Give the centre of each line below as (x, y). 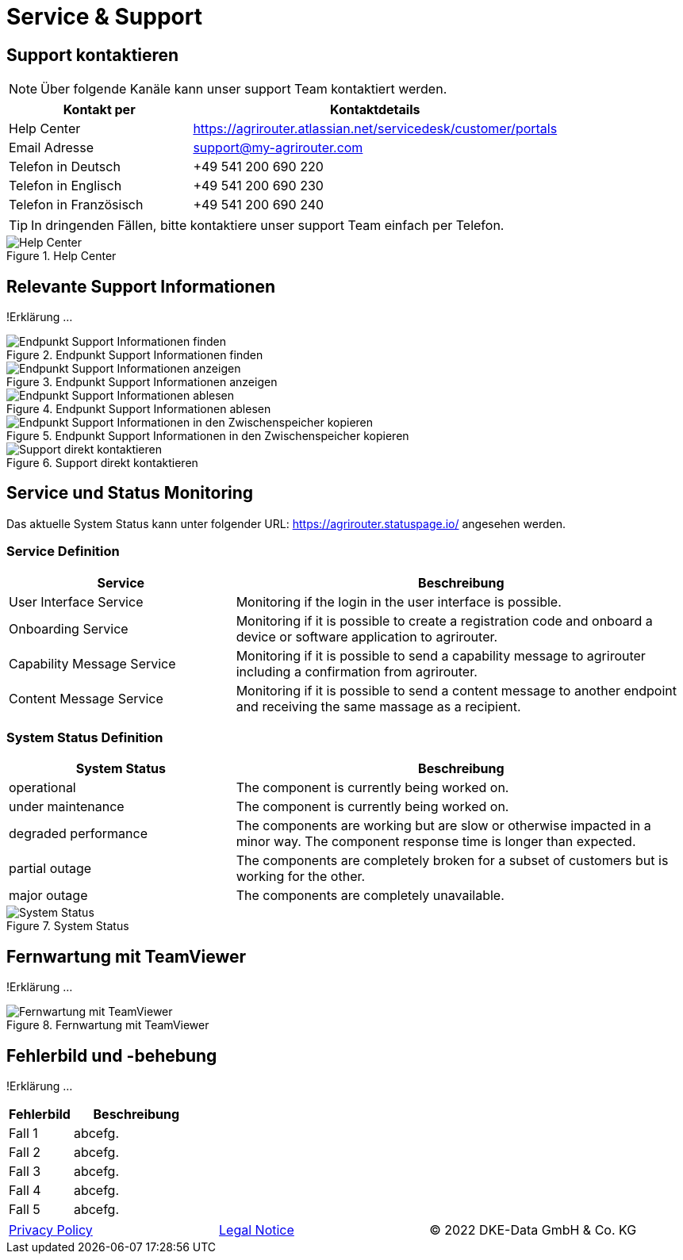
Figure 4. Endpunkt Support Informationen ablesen (139, 409)
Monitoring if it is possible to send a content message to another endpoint (457, 690)
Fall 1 (23, 1134)
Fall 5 (25, 1210)
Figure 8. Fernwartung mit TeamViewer (108, 1025)
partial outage (50, 869)
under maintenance (67, 807)
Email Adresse (52, 148)
